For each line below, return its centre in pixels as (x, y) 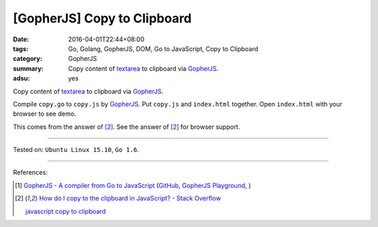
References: (30, 172)
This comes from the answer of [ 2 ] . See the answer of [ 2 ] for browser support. (127, 127)
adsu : (22, 78)
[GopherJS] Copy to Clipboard (102, 18)
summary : (28, 68)
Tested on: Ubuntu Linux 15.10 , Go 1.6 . (76, 150)
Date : (21, 39)
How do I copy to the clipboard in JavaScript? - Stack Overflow (130, 198)
